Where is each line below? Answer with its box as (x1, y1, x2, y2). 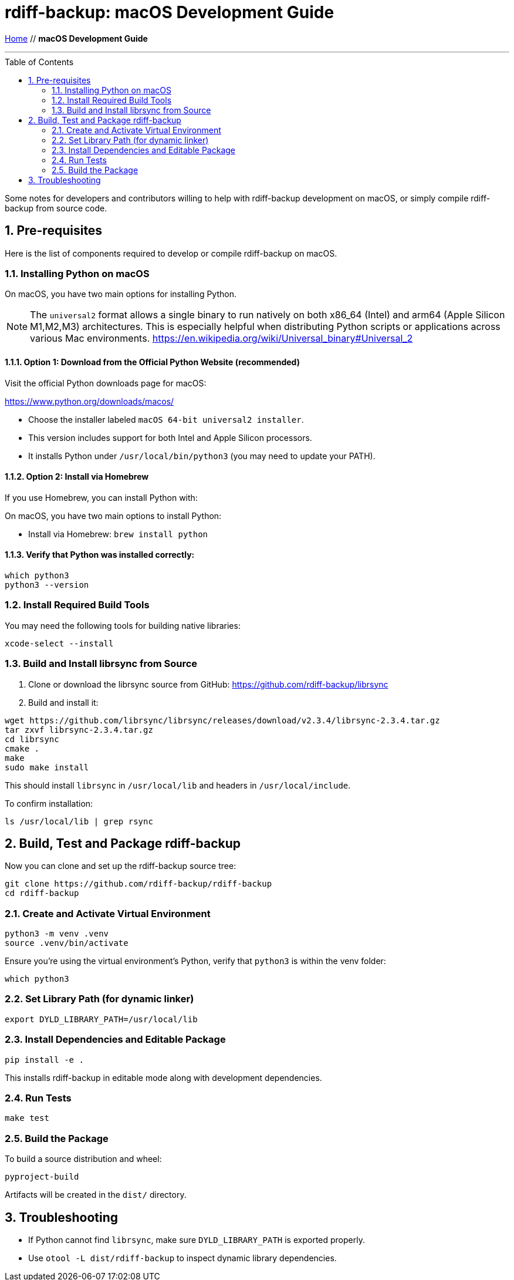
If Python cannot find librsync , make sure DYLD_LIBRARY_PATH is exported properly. (28, 1234, 365, 1245)
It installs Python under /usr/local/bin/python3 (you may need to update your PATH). (28, 450, 376, 461)
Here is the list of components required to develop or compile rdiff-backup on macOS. (5, 248, 337, 258)
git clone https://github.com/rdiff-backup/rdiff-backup (5, 879, 272, 889)
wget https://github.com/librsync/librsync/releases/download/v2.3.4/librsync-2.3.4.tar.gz (5, 715, 440, 725)
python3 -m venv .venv (5, 929, 109, 939)
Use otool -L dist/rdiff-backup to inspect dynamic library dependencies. (28, 1252, 337, 1263)
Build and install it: (28, 697, 99, 708)
